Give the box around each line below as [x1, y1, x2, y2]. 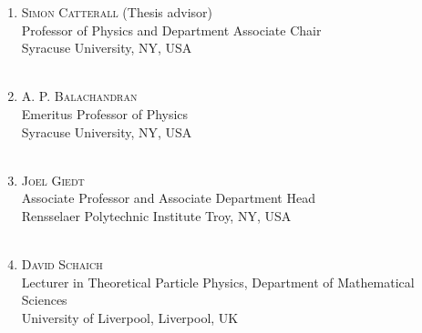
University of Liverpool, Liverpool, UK [21, 308, 239, 327]
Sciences [21, 290, 67, 309]
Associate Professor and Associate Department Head [21, 188, 315, 207]
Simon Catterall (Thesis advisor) [21, 3, 213, 21]
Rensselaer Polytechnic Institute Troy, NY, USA [21, 206, 292, 225]
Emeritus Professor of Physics [21, 104, 189, 123]
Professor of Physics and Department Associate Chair [21, 20, 322, 39]
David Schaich [21, 255, 103, 274]
